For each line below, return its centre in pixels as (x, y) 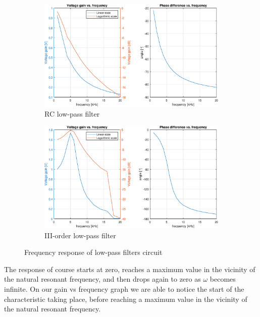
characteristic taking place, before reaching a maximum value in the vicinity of (126, 299)
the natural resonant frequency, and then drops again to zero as (102, 279)
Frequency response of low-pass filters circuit (93, 252)
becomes (223, 279)
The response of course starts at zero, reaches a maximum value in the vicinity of (130, 269)
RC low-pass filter (72, 113)
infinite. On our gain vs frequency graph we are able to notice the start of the (124, 288)
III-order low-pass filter (80, 235)
